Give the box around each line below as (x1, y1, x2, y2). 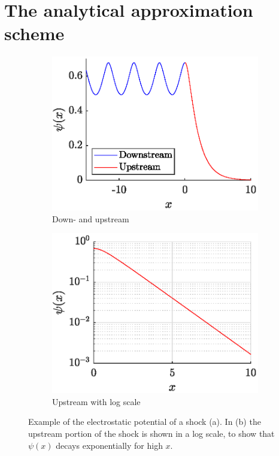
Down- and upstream (52, 212, 129, 225)
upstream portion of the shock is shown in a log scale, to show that (28, 427, 275, 439)
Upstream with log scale (52, 395, 141, 407)
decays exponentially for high (56, 439, 163, 451)
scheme (4, 21, 65, 46)
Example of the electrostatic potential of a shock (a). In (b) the (28, 415, 261, 428)
